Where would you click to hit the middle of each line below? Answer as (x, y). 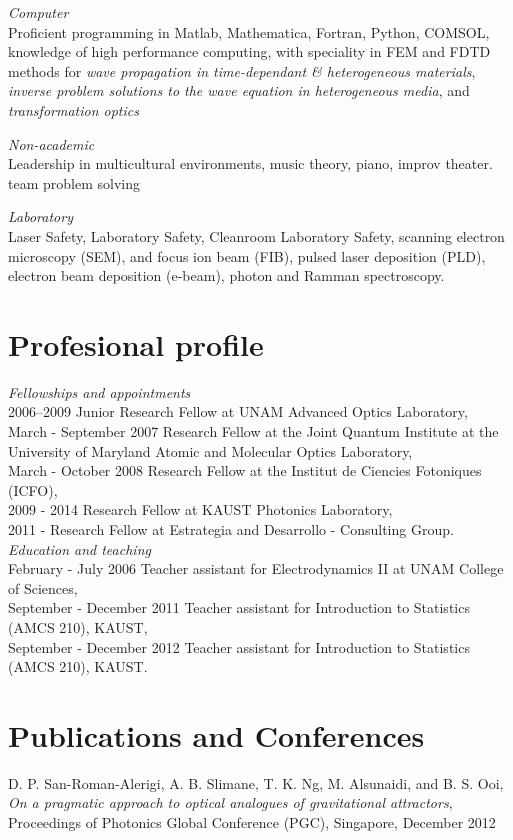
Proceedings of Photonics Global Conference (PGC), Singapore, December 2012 (252, 822)
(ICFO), (33, 489)
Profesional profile (136, 343)
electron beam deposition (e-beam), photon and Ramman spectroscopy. (226, 275)
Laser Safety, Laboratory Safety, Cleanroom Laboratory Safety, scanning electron (256, 235)
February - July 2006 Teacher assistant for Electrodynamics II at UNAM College (256, 568)
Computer (38, 12)
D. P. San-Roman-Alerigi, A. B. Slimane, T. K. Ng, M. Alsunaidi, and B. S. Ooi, (256, 782)
